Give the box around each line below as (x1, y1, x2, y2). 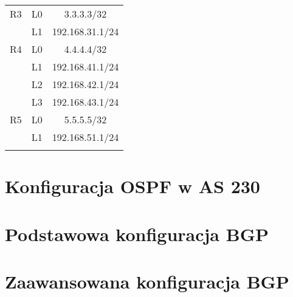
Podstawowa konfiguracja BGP (5, 221, 269, 246)
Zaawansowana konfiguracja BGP (5, 268, 289, 293)
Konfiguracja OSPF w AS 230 (5, 174, 260, 199)
